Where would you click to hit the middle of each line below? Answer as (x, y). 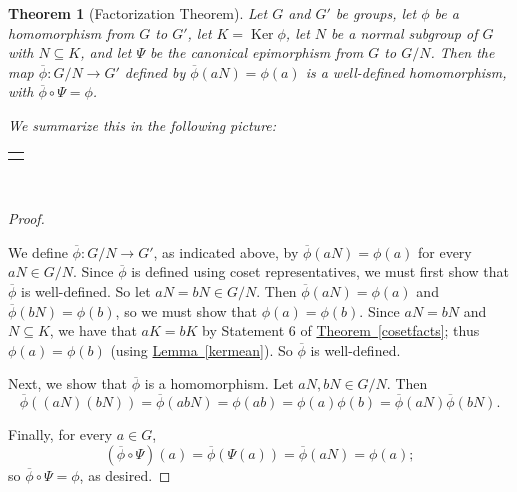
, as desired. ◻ (125, 474)
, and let (106, 52)
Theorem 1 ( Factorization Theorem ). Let (138, 13)
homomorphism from (71, 32)
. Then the (462, 52)
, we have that (93, 330)
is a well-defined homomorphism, (406, 71)
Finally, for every (60, 434)
